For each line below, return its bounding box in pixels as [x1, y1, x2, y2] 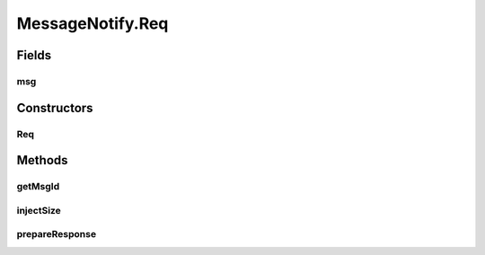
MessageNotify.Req [16, 13, 169, 33]
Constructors [16, 100, 93, 116]
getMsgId [16, 180, 60, 193]
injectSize [16, 204, 62, 216]
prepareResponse [16, 228, 97, 241]
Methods [16, 153, 68, 168]
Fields [16, 48, 52, 63]
